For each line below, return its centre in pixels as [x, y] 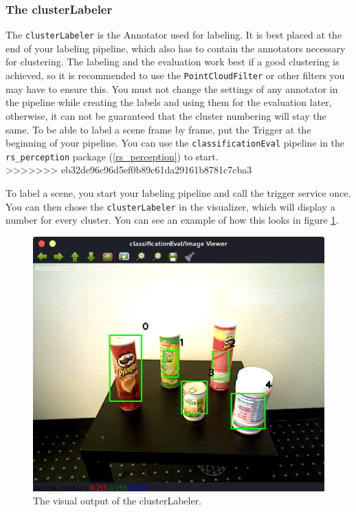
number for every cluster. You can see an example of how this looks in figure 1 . [172, 220]
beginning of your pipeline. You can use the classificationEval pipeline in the [175, 143]
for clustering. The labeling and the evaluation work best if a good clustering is [173, 62]
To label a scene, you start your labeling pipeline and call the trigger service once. [178, 193]
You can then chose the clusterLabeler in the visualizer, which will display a [170, 206]
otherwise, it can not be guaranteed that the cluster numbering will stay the [166, 115]
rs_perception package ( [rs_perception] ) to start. [112, 156]
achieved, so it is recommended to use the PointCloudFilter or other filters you [175, 75]
